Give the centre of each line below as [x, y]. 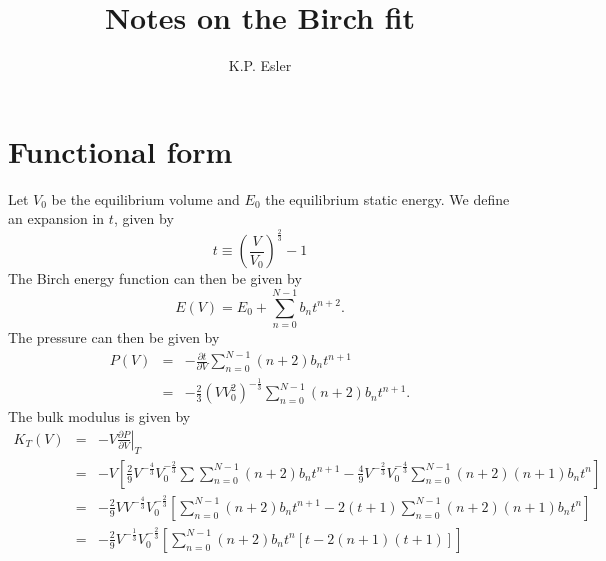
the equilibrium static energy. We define [387, 198]
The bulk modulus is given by [99, 416]
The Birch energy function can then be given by [155, 278]
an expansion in [56, 218]
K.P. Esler [260, 65]
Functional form [120, 150]
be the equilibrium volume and [145, 198]
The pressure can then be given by [114, 336]
